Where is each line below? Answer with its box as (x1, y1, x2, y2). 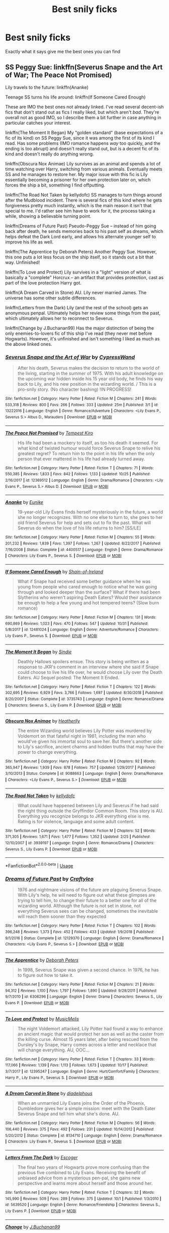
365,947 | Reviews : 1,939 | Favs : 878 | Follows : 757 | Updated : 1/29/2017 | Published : (5, 765, 156, 770)
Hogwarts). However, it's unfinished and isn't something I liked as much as (5, 335, 160, 341)
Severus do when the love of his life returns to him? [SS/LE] (17, 525, 141, 531)
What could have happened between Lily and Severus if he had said (17, 802, 159, 808)
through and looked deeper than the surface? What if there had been (17, 589, 160, 595)
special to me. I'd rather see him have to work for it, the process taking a (5, 208, 155, 214)
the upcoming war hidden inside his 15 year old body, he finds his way (17, 376, 163, 382)
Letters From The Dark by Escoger (5, 1154, 78, 1160)
